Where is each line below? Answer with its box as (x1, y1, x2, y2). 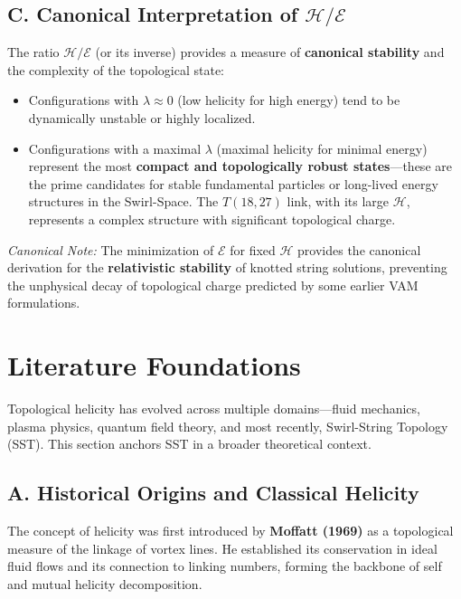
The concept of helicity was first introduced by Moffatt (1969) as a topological (7, 521, 454, 540)
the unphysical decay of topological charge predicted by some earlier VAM (7, 275, 419, 294)
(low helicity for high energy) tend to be (177, 90, 400, 109)
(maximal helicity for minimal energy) (216, 138, 428, 157)
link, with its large (287, 192, 390, 211)
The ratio (7, 43, 60, 62)
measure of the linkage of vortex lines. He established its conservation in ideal (7, 538, 437, 557)
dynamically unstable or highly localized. (28, 108, 256, 127)
